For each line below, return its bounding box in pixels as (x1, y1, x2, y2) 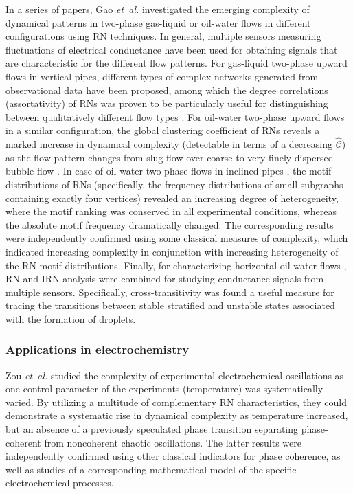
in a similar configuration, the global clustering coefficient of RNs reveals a (5, 123, 320, 137)
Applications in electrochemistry (5, 341, 190, 358)
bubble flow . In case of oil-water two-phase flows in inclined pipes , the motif (5, 164, 332, 178)
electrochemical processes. (5, 475, 114, 490)
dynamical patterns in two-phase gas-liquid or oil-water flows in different (5, 15, 311, 30)
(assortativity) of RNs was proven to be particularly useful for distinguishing (5, 96, 328, 111)
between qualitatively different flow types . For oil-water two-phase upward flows (5, 109, 345, 124)
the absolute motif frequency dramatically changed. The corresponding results (5, 217, 334, 232)
